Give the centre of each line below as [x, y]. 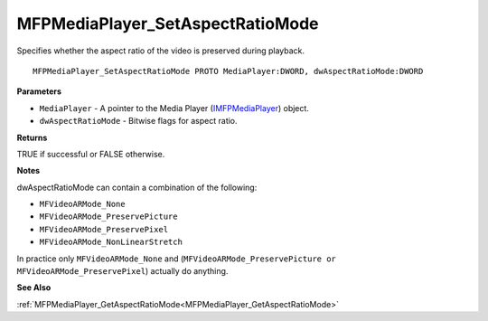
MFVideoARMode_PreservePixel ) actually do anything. [122, 271]
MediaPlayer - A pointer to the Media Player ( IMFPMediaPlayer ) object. [174, 108]
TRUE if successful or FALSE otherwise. [91, 154]
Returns [32, 137]
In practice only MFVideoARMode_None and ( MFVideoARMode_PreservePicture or [176, 259]
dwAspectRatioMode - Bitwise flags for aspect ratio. [139, 121]
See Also [34, 288]
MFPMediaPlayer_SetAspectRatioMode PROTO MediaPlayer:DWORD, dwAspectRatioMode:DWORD [228, 71]
